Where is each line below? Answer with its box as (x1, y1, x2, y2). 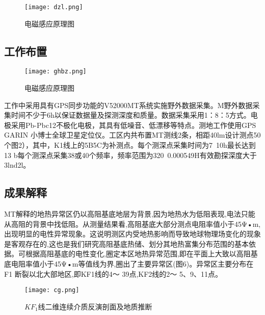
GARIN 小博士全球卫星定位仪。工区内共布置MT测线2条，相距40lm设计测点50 (4, 129, 261, 140)
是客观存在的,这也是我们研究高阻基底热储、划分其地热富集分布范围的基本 (4, 238, 249, 249)
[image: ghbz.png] (24, 68, 87, 75)
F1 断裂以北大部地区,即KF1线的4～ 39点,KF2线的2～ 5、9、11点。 (4, 268, 222, 279)
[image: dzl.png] (24, 4, 83, 11)
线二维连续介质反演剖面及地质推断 (38, 301, 152, 311)
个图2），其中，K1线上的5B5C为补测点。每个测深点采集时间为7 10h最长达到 (4, 140, 256, 150)
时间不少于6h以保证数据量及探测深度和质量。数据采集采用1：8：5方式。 (11, 110, 251, 120)
